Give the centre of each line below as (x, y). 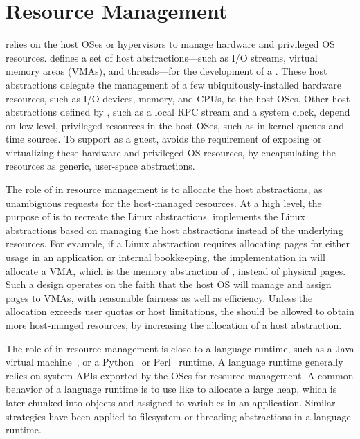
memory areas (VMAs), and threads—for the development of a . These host (166, 71)
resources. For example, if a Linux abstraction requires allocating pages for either (178, 243)
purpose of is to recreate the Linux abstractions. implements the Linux (155, 216)
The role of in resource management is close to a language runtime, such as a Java (180, 348)
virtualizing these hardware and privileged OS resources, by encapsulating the (171, 152)
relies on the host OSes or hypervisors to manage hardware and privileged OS (170, 44)
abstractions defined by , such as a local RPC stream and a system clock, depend (178, 112)
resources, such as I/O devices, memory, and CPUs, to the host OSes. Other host (178, 98)
